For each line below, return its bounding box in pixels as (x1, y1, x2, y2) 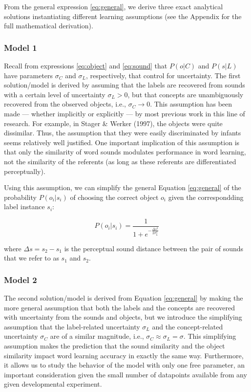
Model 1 (4, 41, 37, 53)
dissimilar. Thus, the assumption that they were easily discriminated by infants (4, 128, 241, 138)
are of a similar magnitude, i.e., (50, 331, 144, 341)
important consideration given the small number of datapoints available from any (4, 369, 247, 379)
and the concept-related (152, 321, 223, 331)
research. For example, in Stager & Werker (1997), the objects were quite (4, 118, 223, 128)
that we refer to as (4, 253, 59, 263)
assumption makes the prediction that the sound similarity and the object (4, 341, 225, 351)
